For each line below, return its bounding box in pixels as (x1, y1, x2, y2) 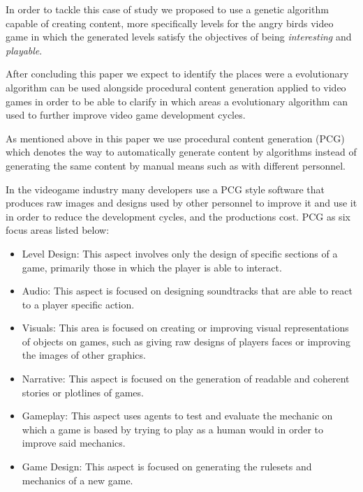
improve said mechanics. (22, 435, 126, 450)
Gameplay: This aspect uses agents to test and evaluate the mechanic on (22, 408, 333, 423)
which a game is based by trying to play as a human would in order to (22, 422, 324, 436)
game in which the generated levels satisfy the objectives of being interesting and (6, 29, 352, 44)
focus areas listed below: (6, 223, 110, 237)
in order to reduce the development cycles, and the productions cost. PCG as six (6, 209, 350, 223)
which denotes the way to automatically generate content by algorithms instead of (6, 144, 357, 159)
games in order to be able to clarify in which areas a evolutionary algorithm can (6, 94, 348, 108)
